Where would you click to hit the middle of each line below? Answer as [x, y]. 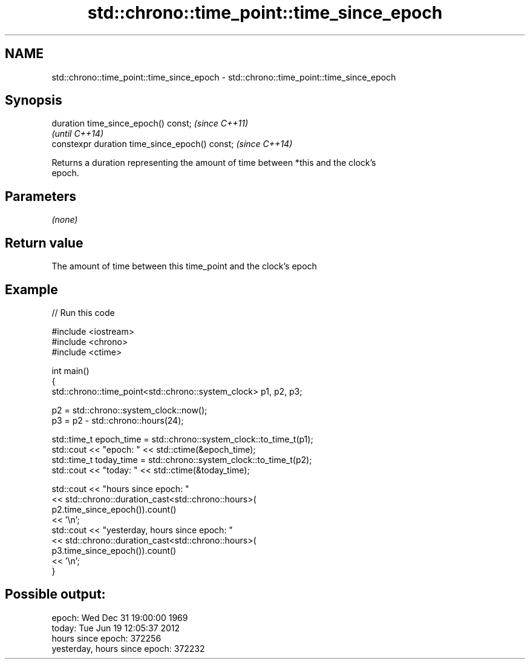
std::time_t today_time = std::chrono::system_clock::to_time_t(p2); [182, 459]
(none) [65, 220]
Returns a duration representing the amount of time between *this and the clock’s [214, 163]
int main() [70, 370]
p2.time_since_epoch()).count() [114, 509]
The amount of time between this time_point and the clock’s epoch [184, 266]
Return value [44, 243]
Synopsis [34, 100]
